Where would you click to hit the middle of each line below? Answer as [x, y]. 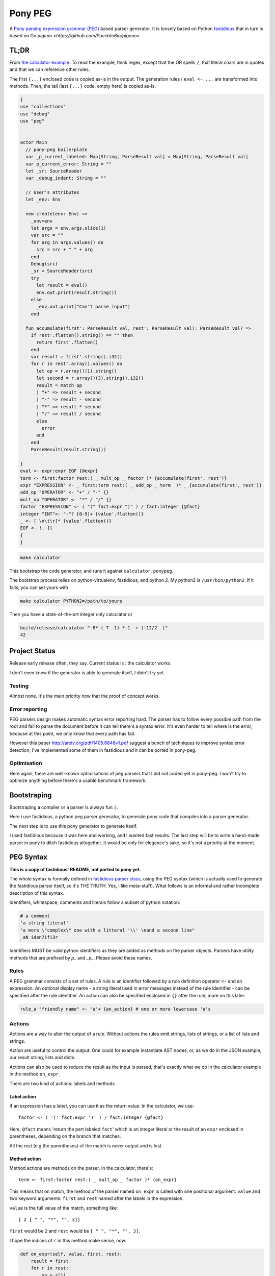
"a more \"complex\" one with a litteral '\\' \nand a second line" [107, 930]
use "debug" [35, 114]
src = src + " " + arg [65, 250]
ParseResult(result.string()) [68, 450]
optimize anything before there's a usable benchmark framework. [78, 780]
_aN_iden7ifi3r [39, 937]
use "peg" [32, 121]
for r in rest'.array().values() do [76, 364]
